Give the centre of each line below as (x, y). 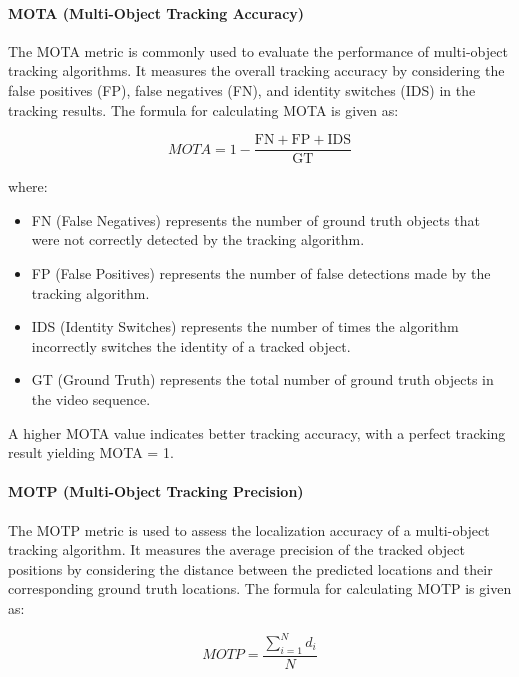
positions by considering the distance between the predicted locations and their (250, 568)
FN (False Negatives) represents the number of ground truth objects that (255, 219)
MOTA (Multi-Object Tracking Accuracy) (156, 12)
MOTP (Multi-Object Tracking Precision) (156, 491)
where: (28, 186)
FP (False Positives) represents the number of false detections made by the (261, 273)
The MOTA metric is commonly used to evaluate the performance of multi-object (258, 50)
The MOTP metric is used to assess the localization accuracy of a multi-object (249, 529)
